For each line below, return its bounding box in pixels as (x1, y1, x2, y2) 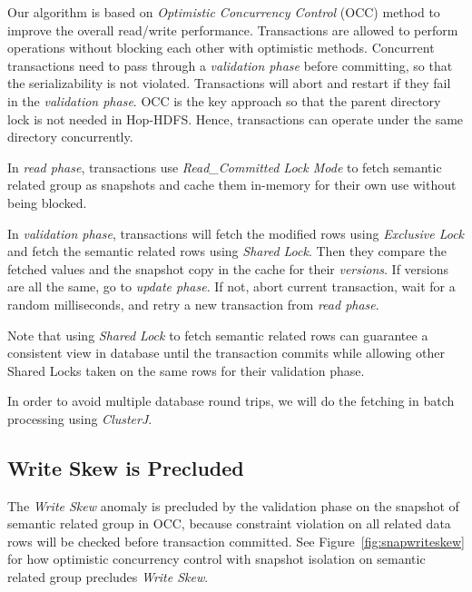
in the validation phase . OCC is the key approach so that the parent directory (7, 91, 441, 110)
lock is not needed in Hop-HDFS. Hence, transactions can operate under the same (7, 109, 464, 128)
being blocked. (7, 192, 87, 212)
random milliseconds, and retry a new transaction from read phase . (7, 294, 379, 313)
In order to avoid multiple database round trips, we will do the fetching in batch (7, 391, 455, 410)
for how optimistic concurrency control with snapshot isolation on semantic (7, 549, 426, 568)
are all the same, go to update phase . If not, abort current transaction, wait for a (7, 277, 456, 296)
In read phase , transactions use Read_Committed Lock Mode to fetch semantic (7, 157, 442, 176)
